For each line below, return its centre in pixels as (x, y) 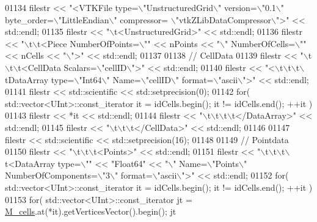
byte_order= (29, 19)
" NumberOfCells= (260, 43)
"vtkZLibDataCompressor (224, 19)
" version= (238, 7)
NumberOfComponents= (51, 175)
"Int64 (90, 79)
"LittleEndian (84, 19)
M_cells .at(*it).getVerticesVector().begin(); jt (91, 211)
